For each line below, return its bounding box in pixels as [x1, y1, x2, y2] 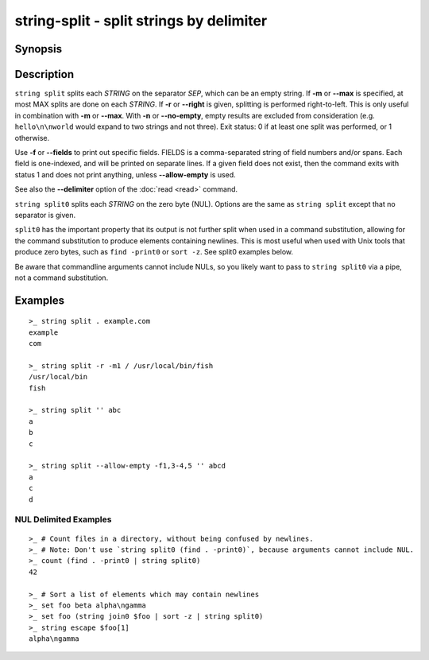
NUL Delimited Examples [14, 514, 112, 525]
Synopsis [14, 42, 63, 56]
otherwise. [14, 133, 50, 142]
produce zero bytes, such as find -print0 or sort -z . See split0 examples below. [14, 247, 294, 257]
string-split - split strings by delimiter [14, 12, 268, 29]
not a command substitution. [14, 273, 109, 282]
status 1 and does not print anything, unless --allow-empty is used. [14, 169, 236, 179]
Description [14, 68, 75, 81]
